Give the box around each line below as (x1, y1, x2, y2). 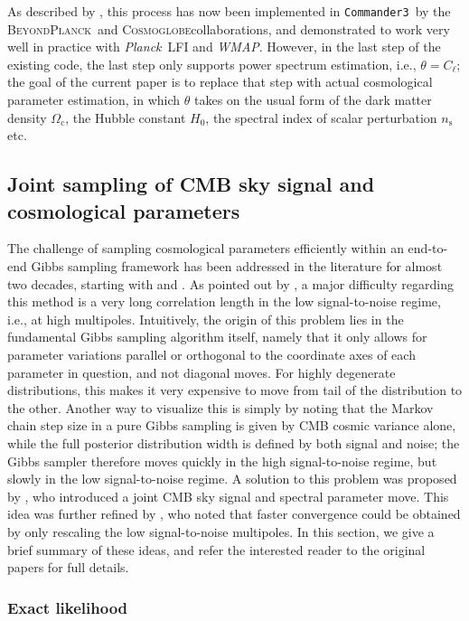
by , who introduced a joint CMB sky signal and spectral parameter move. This (7, 486, 449, 505)
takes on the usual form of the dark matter (194, 90, 432, 109)
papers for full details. (7, 558, 129, 577)
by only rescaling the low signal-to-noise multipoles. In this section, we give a (7, 522, 435, 541)
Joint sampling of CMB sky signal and (7, 170, 375, 198)
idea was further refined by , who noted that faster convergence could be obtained (7, 504, 461, 523)
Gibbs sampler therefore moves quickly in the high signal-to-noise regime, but (7, 451, 437, 470)
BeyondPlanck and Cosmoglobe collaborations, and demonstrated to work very (7, 19, 450, 38)
